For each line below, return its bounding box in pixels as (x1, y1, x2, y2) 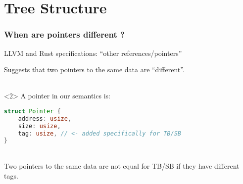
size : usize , (18, 122, 61, 130)
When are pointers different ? (4, 28, 125, 41)
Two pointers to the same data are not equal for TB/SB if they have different (4, 160, 240, 171)
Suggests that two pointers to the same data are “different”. (4, 64, 185, 75)
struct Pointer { (4, 107, 61, 115)
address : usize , (18, 115, 72, 122)
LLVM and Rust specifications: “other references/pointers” (4, 47, 182, 58)
